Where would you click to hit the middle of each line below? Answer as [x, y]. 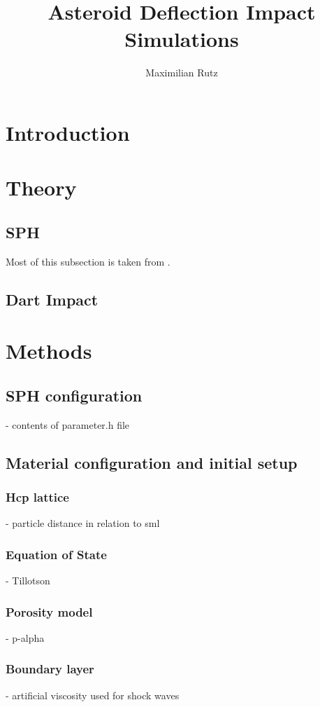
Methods [49, 351]
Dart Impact [52, 299]
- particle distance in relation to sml [83, 523]
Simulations [182, 39]
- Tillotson [28, 581]
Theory [41, 187]
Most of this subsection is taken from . [88, 261]
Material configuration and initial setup [152, 462]
